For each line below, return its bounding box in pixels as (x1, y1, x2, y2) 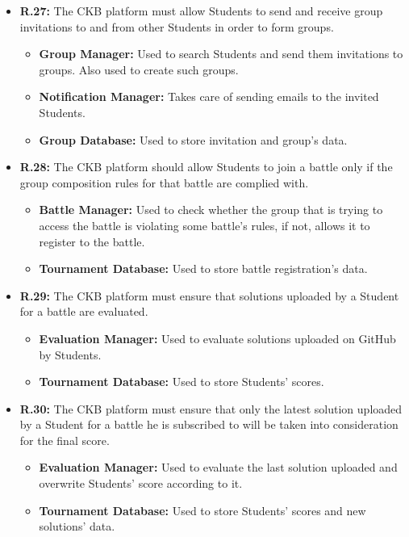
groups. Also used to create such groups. (39, 61, 239, 78)
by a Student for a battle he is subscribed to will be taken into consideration (19, 416, 399, 433)
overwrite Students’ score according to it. (39, 475, 243, 492)
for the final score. (19, 431, 110, 448)
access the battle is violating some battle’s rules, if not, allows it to (39, 216, 370, 233)
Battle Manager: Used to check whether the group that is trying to (39, 201, 383, 218)
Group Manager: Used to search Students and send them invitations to (39, 45, 403, 62)
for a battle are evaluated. (19, 303, 148, 320)
